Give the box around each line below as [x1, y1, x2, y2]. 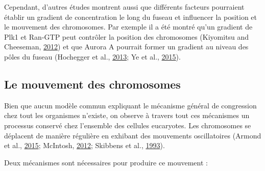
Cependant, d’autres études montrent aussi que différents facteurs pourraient [4, 2, 245, 12]
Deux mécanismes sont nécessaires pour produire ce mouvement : [4, 157, 208, 167]
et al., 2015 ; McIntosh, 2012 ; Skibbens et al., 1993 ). [4, 140, 165, 151]
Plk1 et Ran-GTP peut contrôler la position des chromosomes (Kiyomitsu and [4, 31, 249, 42]
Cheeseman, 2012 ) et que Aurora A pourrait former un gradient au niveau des [4, 41, 249, 52]
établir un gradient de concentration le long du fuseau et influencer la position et [4, 11, 257, 22]
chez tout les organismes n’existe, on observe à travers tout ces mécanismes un [4, 110, 250, 121]
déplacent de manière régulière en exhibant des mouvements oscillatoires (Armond [4, 130, 261, 140]
